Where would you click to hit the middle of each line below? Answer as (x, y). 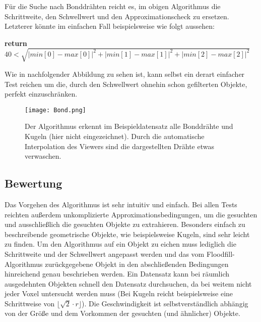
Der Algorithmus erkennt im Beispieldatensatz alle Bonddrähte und (129, 126)
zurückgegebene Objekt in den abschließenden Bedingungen (137, 264)
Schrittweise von (30, 303)
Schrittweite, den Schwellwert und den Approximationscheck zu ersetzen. (117, 16)
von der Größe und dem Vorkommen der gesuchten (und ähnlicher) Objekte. (122, 313)
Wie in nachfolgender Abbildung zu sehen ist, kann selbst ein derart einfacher (125, 74)
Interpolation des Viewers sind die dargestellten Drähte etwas (119, 146)
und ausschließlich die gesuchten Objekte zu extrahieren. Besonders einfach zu (125, 224)
